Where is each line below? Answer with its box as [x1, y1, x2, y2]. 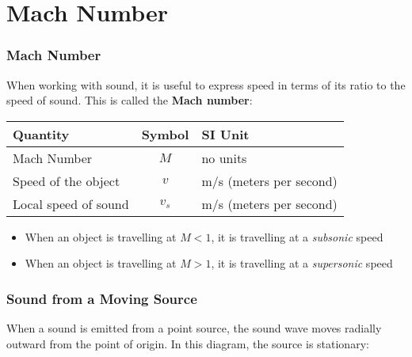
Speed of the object [13, 171, 120, 190]
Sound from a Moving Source [6, 288, 197, 308]
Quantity [13, 124, 70, 143]
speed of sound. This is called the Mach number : [6, 92, 253, 108]
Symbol [141, 124, 189, 143]
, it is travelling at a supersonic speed [211, 255, 393, 272]
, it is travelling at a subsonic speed [211, 228, 383, 245]
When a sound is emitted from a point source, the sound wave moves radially [6, 320, 382, 336]
